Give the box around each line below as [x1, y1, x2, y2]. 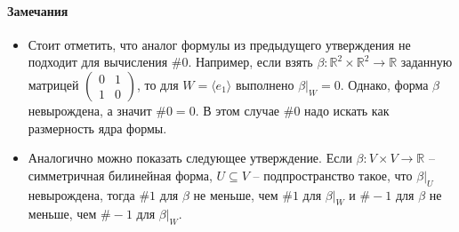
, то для [136, 75, 179, 93]
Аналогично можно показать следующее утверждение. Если [28, 148, 352, 167]
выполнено [235, 75, 294, 93]
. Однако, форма [340, 75, 429, 93]
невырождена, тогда [28, 185, 135, 204]
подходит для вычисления [28, 52, 168, 71]
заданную [400, 52, 453, 71]
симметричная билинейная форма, [28, 165, 213, 184]
